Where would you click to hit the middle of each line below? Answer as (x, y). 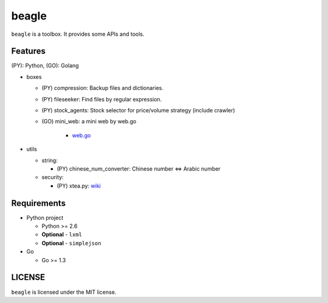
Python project (45, 217)
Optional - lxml (62, 234)
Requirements (39, 203)
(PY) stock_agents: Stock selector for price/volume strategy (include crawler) (138, 111)
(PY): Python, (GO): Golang (45, 66)
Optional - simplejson (71, 243)
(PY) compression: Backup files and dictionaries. (103, 88)
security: (53, 177)
